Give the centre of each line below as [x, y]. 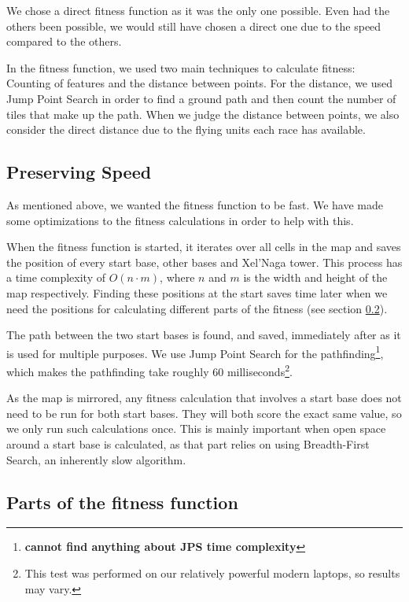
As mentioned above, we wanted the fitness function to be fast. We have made [195, 204]
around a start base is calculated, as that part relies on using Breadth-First [188, 443]
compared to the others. [64, 41]
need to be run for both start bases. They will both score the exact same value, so [204, 413]
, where [177, 277]
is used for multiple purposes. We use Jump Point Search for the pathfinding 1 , [195, 352]
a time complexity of [56, 277]
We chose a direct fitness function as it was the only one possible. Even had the [198, 10]
